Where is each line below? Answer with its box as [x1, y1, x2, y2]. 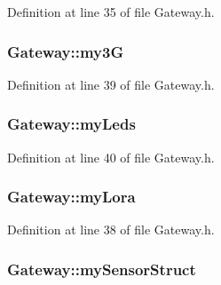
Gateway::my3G [7, 40, 124, 62]
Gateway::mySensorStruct [7, 257, 196, 280]
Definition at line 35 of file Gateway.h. [7, 3, 215, 20]
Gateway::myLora [7, 186, 136, 208]
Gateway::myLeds [7, 113, 136, 135]
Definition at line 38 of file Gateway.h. [7, 220, 215, 239]
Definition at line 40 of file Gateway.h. [7, 147, 215, 166]
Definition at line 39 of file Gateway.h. [7, 75, 215, 93]
